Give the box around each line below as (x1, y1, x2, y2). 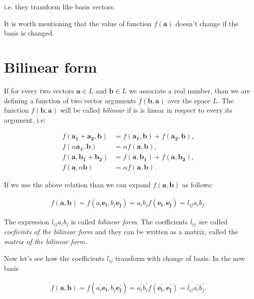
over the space (168, 95, 211, 105)
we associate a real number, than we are (129, 85, 251, 95)
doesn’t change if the (175, 18, 239, 28)
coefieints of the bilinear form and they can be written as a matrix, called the (4, 226, 238, 237)
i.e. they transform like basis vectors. (4, 1, 116, 11)
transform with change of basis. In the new (115, 253, 245, 263)
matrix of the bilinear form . (4, 236, 87, 247)
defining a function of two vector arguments (4, 95, 136, 105)
